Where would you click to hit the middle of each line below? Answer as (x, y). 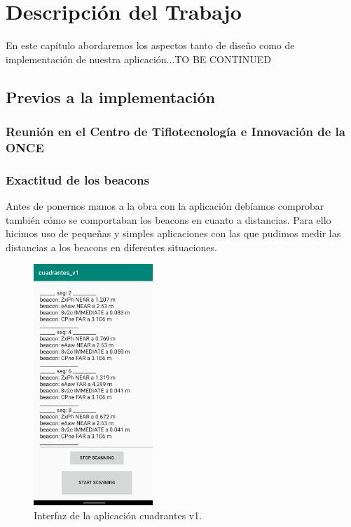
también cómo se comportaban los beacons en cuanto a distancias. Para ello (168, 219)
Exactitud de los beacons (77, 179)
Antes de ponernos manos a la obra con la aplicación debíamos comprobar (165, 206)
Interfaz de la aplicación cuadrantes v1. (118, 515)
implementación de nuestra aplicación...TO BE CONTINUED (138, 59)
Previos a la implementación (110, 96)
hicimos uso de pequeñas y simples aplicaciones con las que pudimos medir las (173, 233)
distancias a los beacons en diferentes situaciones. (111, 247)
